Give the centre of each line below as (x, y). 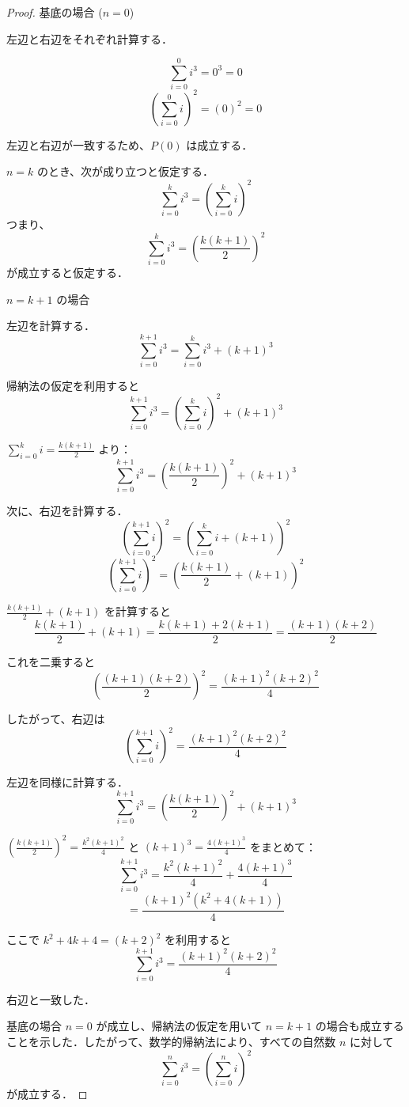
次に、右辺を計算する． (67, 511)
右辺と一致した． (51, 999)
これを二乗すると (51, 661)
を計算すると (137, 611)
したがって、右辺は (56, 719)
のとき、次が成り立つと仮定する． (126, 171)
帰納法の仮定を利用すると (73, 385)
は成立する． (220, 144)
